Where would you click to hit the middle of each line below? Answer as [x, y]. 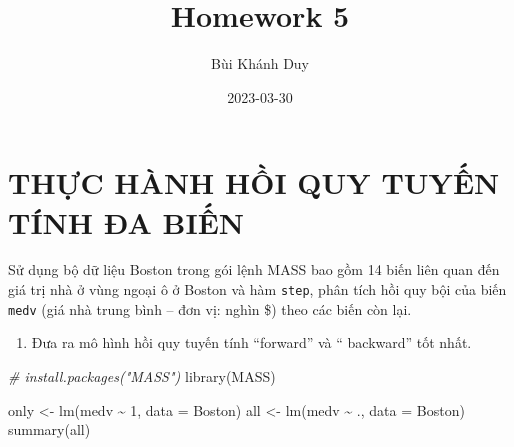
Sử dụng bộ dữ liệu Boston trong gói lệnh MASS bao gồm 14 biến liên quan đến [254, 269]
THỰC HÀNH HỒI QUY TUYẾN [254, 182]
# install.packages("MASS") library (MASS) [142, 375]
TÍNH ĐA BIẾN [126, 221]
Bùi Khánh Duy [260, 63]
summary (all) [49, 429]
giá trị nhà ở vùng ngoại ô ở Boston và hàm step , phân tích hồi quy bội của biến [257, 289]
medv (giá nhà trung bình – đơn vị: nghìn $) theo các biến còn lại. [210, 308]
